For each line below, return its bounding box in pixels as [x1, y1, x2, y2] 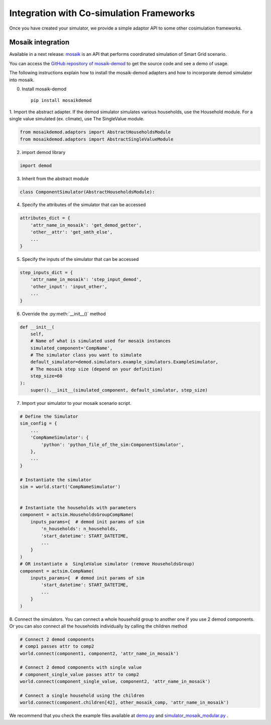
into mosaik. [9, 77, 35, 83]
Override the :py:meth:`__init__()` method [22, 311, 106, 317]
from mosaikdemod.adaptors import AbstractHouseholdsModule [20, 129, 171, 135]
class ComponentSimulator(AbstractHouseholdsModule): [20, 189, 155, 195]
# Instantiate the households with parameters [20, 505, 137, 511]
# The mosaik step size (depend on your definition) [30, 366, 163, 372]
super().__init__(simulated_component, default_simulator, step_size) [30, 387, 208, 393]
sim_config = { [20, 420, 57, 426]
